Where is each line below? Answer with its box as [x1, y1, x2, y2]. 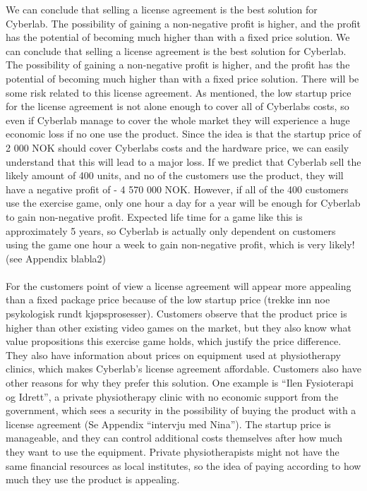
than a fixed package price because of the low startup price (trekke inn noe [6, 292, 330, 307]
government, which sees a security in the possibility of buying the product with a [6, 403, 356, 418]
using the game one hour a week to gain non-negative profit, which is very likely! [6, 237, 355, 252]
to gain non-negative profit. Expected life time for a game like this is [6, 209, 303, 224]
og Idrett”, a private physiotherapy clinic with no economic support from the [6, 389, 339, 404]
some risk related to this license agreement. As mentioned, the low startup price [6, 85, 351, 99]
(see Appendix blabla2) [6, 250, 107, 265]
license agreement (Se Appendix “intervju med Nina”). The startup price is [6, 416, 331, 431]
